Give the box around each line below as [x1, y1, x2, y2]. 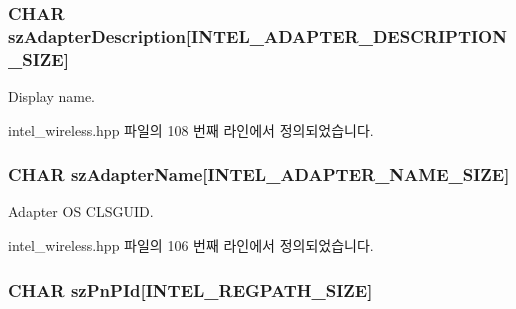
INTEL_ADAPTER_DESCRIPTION [191, 23, 507, 48]
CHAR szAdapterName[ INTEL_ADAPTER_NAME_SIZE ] [8, 162, 510, 187]
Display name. [8, 86, 95, 107]
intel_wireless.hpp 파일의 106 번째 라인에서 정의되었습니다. [8, 235, 374, 256]
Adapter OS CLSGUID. [8, 201, 154, 222]
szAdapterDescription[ [8, 23, 192, 48]
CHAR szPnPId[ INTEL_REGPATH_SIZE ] [8, 277, 373, 302]
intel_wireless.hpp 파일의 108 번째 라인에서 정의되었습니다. [8, 119, 374, 140]
